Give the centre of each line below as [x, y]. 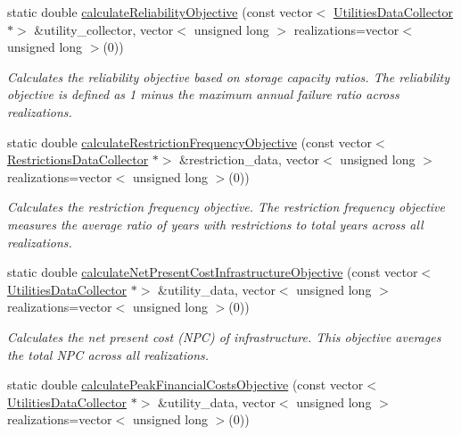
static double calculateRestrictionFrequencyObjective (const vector [190, 142]
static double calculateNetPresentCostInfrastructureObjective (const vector [213, 272]
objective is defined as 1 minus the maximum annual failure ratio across [203, 94]
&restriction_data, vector [250, 159]
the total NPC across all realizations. [108, 354]
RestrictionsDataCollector [78, 159]
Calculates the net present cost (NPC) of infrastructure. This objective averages [224, 336]
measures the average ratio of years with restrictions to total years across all [215, 224]
